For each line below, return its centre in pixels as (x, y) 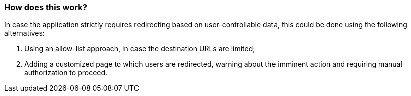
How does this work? (46, 7)
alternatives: (24, 33)
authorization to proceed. (66, 73)
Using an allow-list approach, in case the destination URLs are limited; (140, 49)
